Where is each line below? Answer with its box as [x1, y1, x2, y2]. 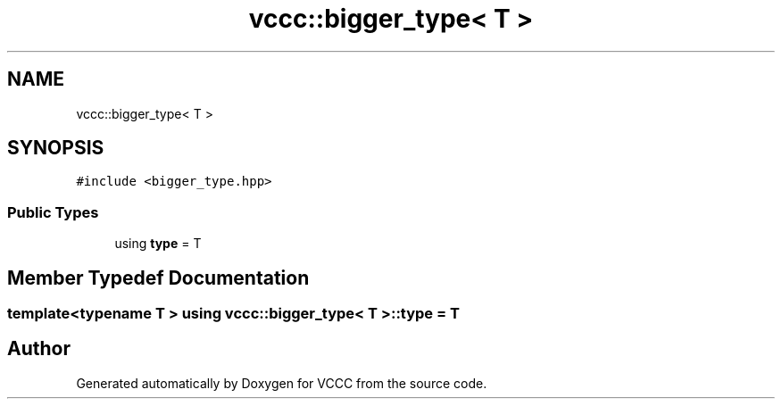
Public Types [7, 203, 99, 221]
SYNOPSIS [7, 137, 104, 160]
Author [7, 337, 71, 360]
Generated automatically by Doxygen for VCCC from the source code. [76, 375, 487, 391]
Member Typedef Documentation [7, 266, 310, 289]
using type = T [114, 236, 202, 252]
